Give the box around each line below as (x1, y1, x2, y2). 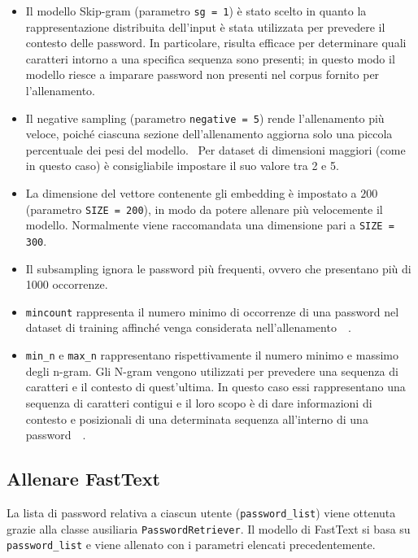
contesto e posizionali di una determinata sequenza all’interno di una (25, 410, 368, 427)
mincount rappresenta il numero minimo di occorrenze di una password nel (25, 303, 399, 320)
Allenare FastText (7, 466, 160, 491)
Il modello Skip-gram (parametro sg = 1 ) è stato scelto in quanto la (25, 2, 367, 19)
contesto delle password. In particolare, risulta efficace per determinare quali (25, 34, 407, 51)
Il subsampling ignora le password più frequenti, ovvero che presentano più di (25, 259, 411, 277)
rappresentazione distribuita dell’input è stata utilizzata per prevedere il (25, 18, 385, 35)
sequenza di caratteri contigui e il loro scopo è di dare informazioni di (25, 394, 372, 411)
